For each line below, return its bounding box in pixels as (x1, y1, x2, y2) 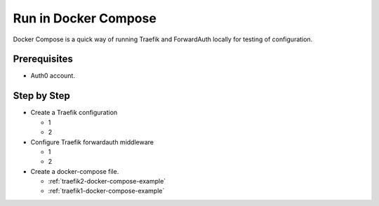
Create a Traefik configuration (30, 109, 118, 117)
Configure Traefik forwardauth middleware (30, 137, 154, 146)
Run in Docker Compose (13, 11, 157, 26)
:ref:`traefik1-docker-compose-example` (48, 186, 165, 195)
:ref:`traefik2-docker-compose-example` (48, 177, 166, 186)
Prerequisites (13, 53, 73, 65)
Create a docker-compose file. (30, 167, 119, 175)
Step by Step (13, 90, 70, 102)
